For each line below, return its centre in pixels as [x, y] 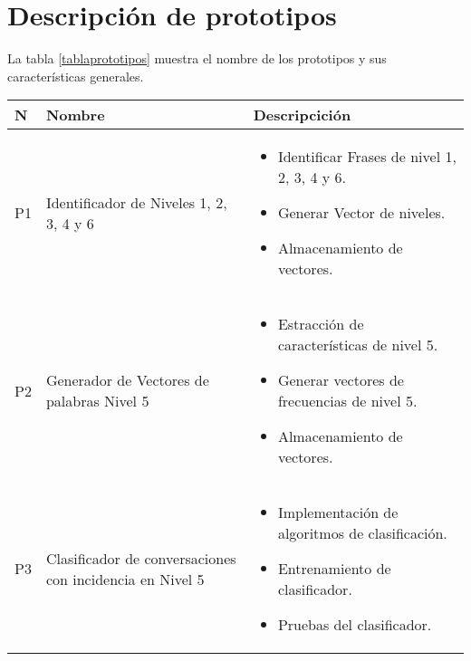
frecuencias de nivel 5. [347, 401]
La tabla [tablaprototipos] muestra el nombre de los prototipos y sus [197, 58]
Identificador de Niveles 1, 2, [136, 202]
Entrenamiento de [334, 569]
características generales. [76, 76]
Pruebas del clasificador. [355, 625]
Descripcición [302, 115]
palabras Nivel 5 [97, 401]
